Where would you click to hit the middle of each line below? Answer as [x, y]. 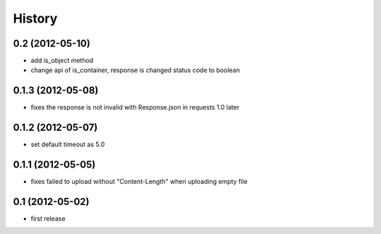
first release [48, 218]
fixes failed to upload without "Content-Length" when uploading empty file [139, 182]
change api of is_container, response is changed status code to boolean [135, 70]
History [35, 18]
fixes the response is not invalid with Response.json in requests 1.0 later [135, 107]
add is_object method [62, 61]
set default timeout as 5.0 [68, 144]
